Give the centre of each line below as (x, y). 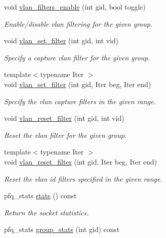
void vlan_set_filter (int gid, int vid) (61, 41)
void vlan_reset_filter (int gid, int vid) (64, 118)
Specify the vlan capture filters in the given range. (80, 101)
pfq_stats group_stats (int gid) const (62, 229)
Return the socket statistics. (46, 212)
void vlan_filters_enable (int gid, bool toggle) (75, 7)
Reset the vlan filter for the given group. (65, 135)
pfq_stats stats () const (40, 195)
